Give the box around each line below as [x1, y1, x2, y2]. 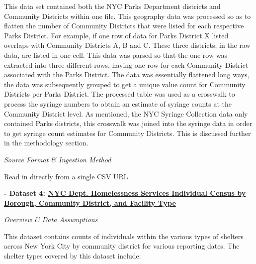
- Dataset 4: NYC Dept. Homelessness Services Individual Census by [4, 188, 246, 198]
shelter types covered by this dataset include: [4, 251, 141, 261]
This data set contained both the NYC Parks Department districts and [4, 1, 221, 11]
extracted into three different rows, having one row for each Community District [4, 59, 249, 70]
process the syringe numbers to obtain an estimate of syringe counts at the [4, 98, 232, 109]
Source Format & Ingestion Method [4, 154, 111, 164]
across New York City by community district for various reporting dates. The [4, 241, 240, 251]
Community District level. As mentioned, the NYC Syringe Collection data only [4, 108, 248, 119]
